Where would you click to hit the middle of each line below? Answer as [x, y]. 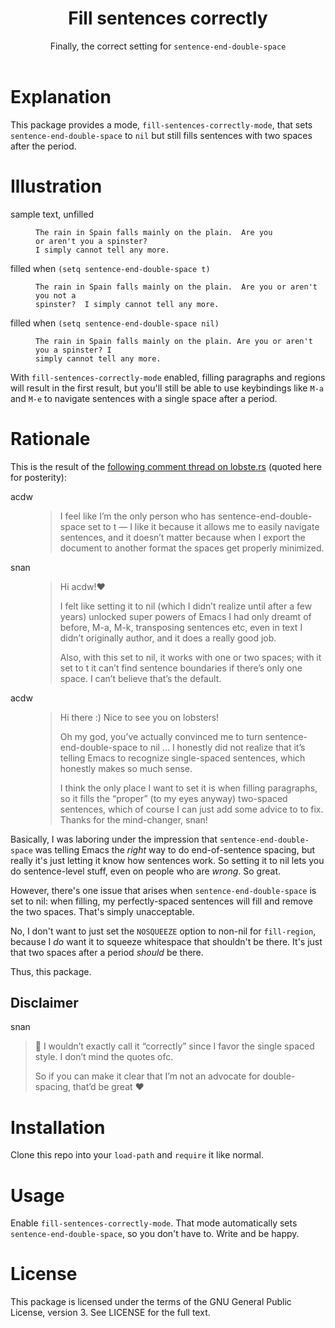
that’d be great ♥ [108, 1087]
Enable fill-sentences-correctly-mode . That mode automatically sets [154, 1223]
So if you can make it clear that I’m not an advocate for [147, 1076]
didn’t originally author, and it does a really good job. [168, 638]
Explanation [61, 96]
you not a [56, 295]
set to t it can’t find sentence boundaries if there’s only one [181, 668]
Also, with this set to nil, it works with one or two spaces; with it [190, 657]
